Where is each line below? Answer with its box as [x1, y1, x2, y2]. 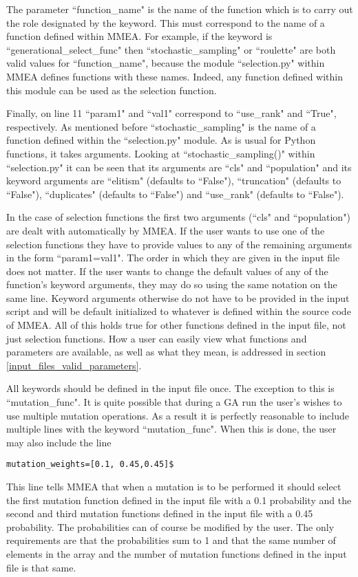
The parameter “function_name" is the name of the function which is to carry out [6, 2, 353, 16]
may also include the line [6, 435, 112, 449]
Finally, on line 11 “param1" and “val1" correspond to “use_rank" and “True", [6, 106, 337, 120]
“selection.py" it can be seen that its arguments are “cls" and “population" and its [6, 160, 352, 174]
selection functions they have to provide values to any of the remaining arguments [6, 237, 352, 251]
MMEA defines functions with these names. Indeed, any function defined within [6, 69, 343, 83]
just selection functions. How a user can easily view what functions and [6, 331, 307, 345]
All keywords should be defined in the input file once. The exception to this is [6, 381, 335, 395]
